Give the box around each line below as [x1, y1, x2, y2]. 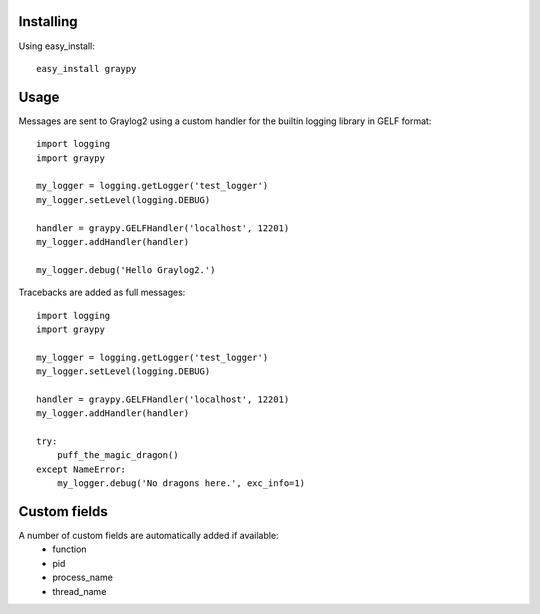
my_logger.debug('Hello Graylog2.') [36, 264, 216, 275]
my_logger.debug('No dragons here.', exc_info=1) [56, 478, 305, 489]
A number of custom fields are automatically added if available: [18, 530, 279, 542]
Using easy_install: [18, 40, 95, 52]
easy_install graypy [36, 63, 137, 74]
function [52, 543, 87, 555]
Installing [18, 13, 79, 30]
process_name [52, 571, 114, 584]
